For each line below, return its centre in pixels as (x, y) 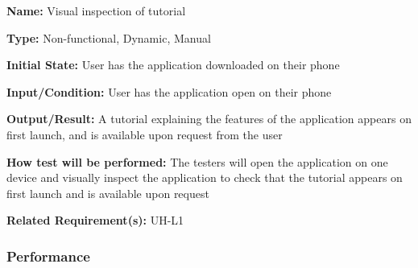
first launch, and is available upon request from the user (145, 134)
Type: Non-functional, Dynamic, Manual (109, 37)
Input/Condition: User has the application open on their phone (169, 91)
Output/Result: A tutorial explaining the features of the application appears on (209, 119)
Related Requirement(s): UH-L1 (95, 220)
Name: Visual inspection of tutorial (96, 10)
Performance (48, 256)
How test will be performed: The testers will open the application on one (197, 161)
